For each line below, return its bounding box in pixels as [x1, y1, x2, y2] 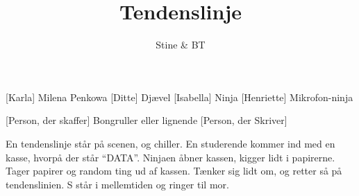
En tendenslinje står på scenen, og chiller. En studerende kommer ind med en [6, 136, 335, 150]
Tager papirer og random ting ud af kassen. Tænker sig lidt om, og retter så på [6, 163, 342, 178]
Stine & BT [156, 37, 206, 52]
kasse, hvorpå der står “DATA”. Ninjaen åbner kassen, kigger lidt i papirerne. [6, 150, 335, 164]
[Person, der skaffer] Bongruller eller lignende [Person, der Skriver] [6, 113, 287, 127]
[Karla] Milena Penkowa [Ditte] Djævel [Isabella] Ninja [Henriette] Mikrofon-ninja [6, 89, 353, 104]
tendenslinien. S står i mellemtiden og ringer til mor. [6, 177, 229, 191]
